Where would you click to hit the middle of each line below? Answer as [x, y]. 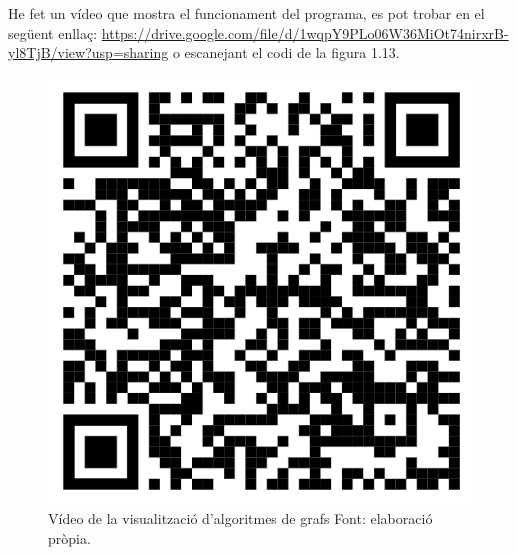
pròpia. [69, 537]
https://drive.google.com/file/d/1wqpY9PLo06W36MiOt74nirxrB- [305, 32]
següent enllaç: [53, 32]
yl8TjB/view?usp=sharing [88, 52]
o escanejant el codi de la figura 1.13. [286, 52]
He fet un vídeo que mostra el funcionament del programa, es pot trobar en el [246, 13]
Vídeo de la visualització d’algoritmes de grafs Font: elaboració [240, 518]
